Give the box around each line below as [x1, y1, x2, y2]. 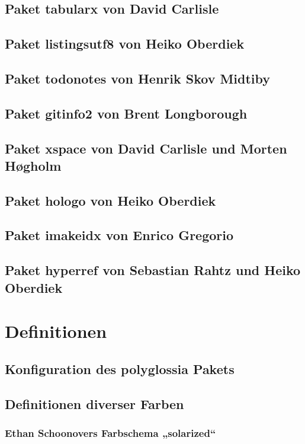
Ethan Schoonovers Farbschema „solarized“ [5, 425, 216, 440]
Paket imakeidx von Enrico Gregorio [5, 226, 234, 244]
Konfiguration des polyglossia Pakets [5, 359, 235, 378]
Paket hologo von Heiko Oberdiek [5, 191, 216, 209]
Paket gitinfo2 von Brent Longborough [5, 104, 248, 122]
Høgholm [5, 156, 62, 174]
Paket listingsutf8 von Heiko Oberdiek [5, 34, 245, 53]
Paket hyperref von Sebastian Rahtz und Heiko [5, 261, 301, 279]
